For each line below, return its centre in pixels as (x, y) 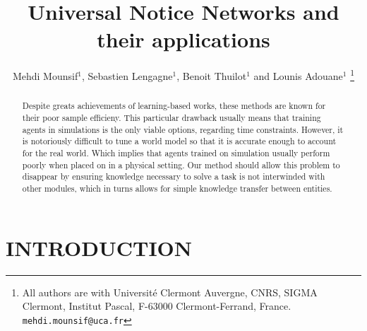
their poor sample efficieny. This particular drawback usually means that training (172, 118)
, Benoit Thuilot (212, 75)
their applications (183, 39)
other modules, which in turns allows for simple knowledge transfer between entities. (177, 188)
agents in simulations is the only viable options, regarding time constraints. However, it (183, 129)
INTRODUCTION (99, 247)
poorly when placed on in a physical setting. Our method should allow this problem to (181, 164)
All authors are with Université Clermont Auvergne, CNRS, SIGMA (170, 292)
